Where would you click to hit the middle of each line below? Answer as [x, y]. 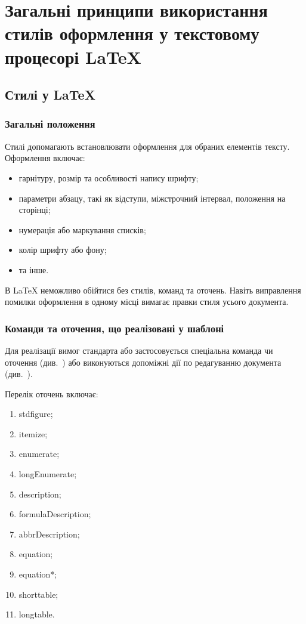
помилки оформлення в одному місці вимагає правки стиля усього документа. [147, 302]
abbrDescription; [49, 534]
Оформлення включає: [45, 158]
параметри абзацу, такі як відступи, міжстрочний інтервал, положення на [152, 198]
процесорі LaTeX [73, 56]
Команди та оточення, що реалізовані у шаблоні [115, 328]
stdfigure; [36, 414]
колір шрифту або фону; [63, 250]
